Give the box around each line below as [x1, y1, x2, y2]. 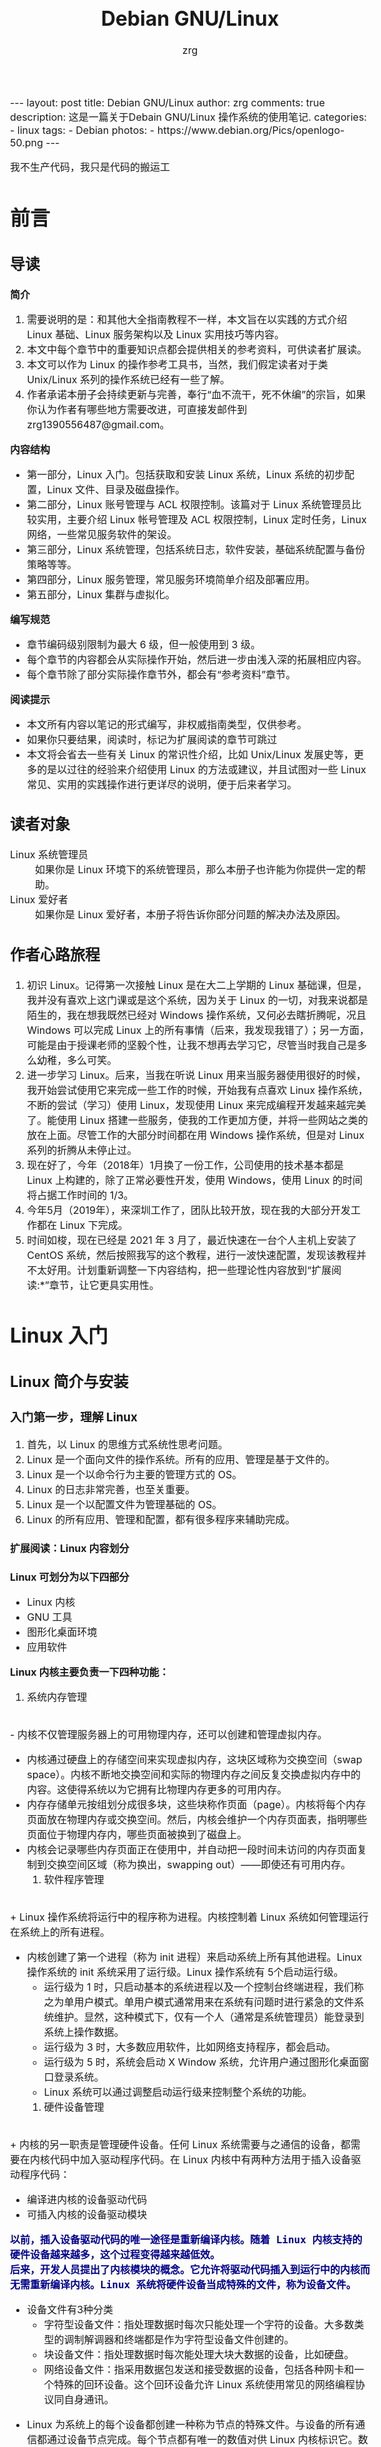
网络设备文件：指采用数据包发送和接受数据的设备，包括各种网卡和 [43, 2362, 355, 2376]
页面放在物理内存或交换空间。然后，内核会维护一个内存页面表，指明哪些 [26, 1812, 368, 1826]
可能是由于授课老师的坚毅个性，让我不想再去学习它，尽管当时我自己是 [26, 1038, 358, 1052]
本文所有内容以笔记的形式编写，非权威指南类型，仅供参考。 [26, 717, 308, 731]
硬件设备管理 [43, 2100, 105, 2114]
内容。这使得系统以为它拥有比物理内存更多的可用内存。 [26, 1782, 288, 1796]
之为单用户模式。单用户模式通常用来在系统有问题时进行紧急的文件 [43, 1995, 355, 2009]
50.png [10, 136, 44, 150]
